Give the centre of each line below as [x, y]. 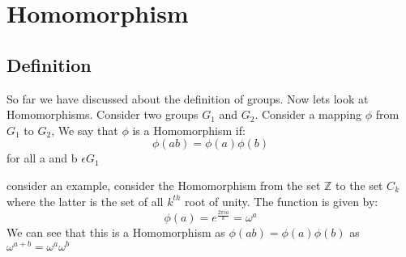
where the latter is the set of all [85, 201]
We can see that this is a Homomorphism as [116, 232]
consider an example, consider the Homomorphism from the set [164, 185]
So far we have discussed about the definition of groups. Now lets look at [188, 98]
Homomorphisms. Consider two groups [103, 114]
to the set [359, 185]
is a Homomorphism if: [189, 130]
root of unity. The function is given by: [282, 201]
